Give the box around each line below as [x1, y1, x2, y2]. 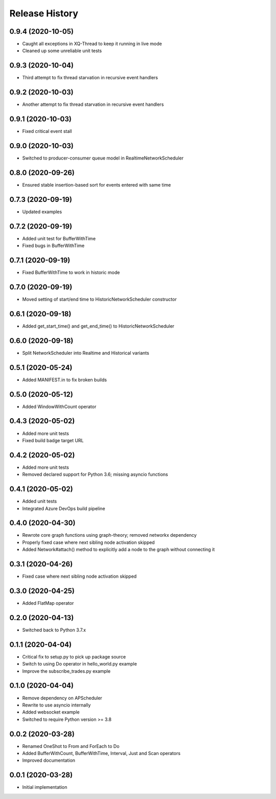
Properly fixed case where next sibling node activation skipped [22, 539, 155, 545]
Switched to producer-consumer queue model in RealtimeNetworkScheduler [22, 155, 184, 161]
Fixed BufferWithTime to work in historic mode [22, 269, 120, 276]
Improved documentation [22, 757, 76, 764]
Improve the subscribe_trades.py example [22, 668, 111, 674]
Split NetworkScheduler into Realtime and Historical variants [22, 350, 149, 356]
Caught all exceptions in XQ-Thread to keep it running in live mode [22, 41, 162, 47]
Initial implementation [22, 784, 67, 790]
